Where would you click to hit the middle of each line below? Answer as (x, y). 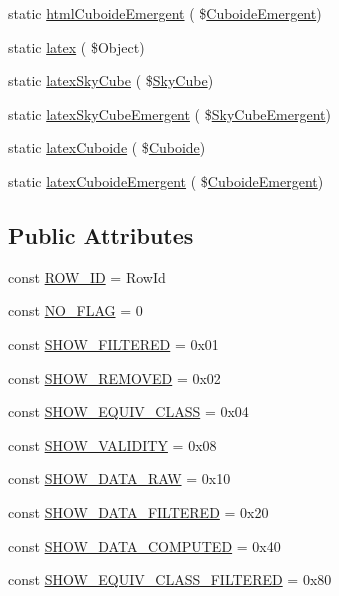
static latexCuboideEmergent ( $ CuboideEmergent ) (166, 180)
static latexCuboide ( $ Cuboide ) (107, 147)
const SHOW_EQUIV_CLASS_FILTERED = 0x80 (170, 579)
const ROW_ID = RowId (87, 276)
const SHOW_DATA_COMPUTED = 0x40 (144, 545)
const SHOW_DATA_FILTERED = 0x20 (138, 511)
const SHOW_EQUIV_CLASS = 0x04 (128, 411)
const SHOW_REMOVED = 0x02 (114, 377)
